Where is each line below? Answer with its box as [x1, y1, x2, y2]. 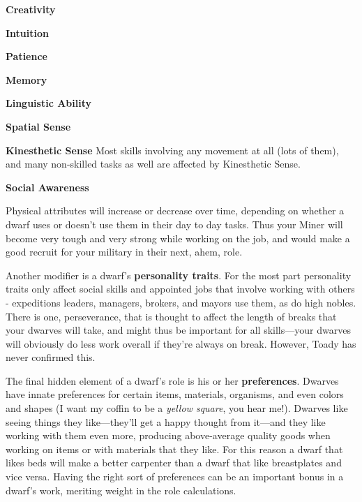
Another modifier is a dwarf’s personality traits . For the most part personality [6, 267, 352, 282]
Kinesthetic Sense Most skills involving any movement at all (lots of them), [6, 142, 339, 157]
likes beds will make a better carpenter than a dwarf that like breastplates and [6, 455, 342, 470]
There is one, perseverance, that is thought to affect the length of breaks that [6, 309, 337, 323]
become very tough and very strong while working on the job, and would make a [6, 230, 350, 245]
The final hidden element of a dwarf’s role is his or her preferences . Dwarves [6, 373, 339, 387]
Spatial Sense [6, 119, 71, 133]
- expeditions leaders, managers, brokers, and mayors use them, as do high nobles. [6, 295, 356, 309]
